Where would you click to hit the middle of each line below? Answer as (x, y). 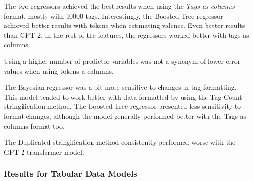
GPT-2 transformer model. (44, 151)
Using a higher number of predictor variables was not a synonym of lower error (122, 61)
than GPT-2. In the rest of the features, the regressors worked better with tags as (126, 35)
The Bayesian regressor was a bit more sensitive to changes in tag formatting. (120, 87)
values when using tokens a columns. (59, 70)
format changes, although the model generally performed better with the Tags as (125, 116)
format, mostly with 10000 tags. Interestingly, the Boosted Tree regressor (114, 15)
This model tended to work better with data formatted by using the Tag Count (123, 96)
